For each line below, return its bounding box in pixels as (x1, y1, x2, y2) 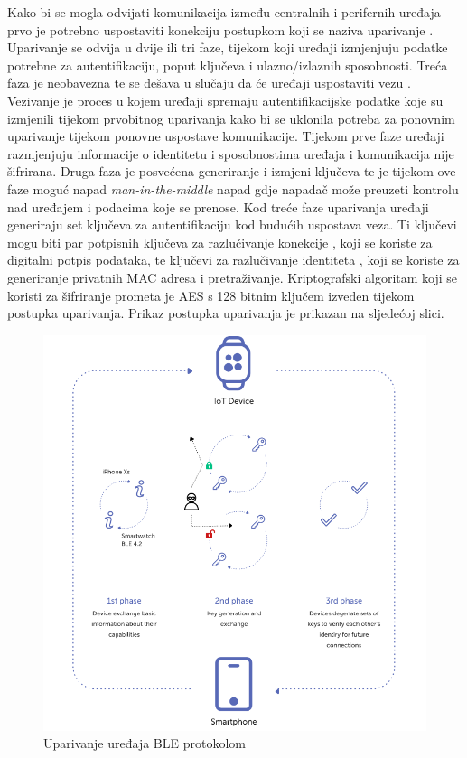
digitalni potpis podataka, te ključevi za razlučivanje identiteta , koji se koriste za (7, 250, 460, 269)
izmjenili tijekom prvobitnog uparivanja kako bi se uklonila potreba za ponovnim (7, 108, 455, 127)
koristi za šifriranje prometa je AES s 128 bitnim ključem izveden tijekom (7, 285, 415, 304)
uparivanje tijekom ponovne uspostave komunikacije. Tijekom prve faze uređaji (7, 126, 444, 145)
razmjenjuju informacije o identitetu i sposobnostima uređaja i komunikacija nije (7, 144, 454, 163)
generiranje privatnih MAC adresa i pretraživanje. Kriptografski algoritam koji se (7, 267, 458, 286)
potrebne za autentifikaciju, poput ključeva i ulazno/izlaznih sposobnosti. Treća (7, 55, 448, 74)
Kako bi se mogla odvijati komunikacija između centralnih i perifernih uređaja (7, 3, 441, 21)
